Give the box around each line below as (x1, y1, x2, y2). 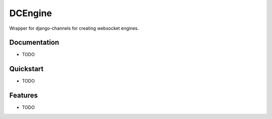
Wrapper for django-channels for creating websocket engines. (9, 25, 139, 31)
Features (9, 91, 38, 100)
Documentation (9, 38, 59, 47)
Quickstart (9, 65, 44, 73)
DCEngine (9, 8, 52, 19)
